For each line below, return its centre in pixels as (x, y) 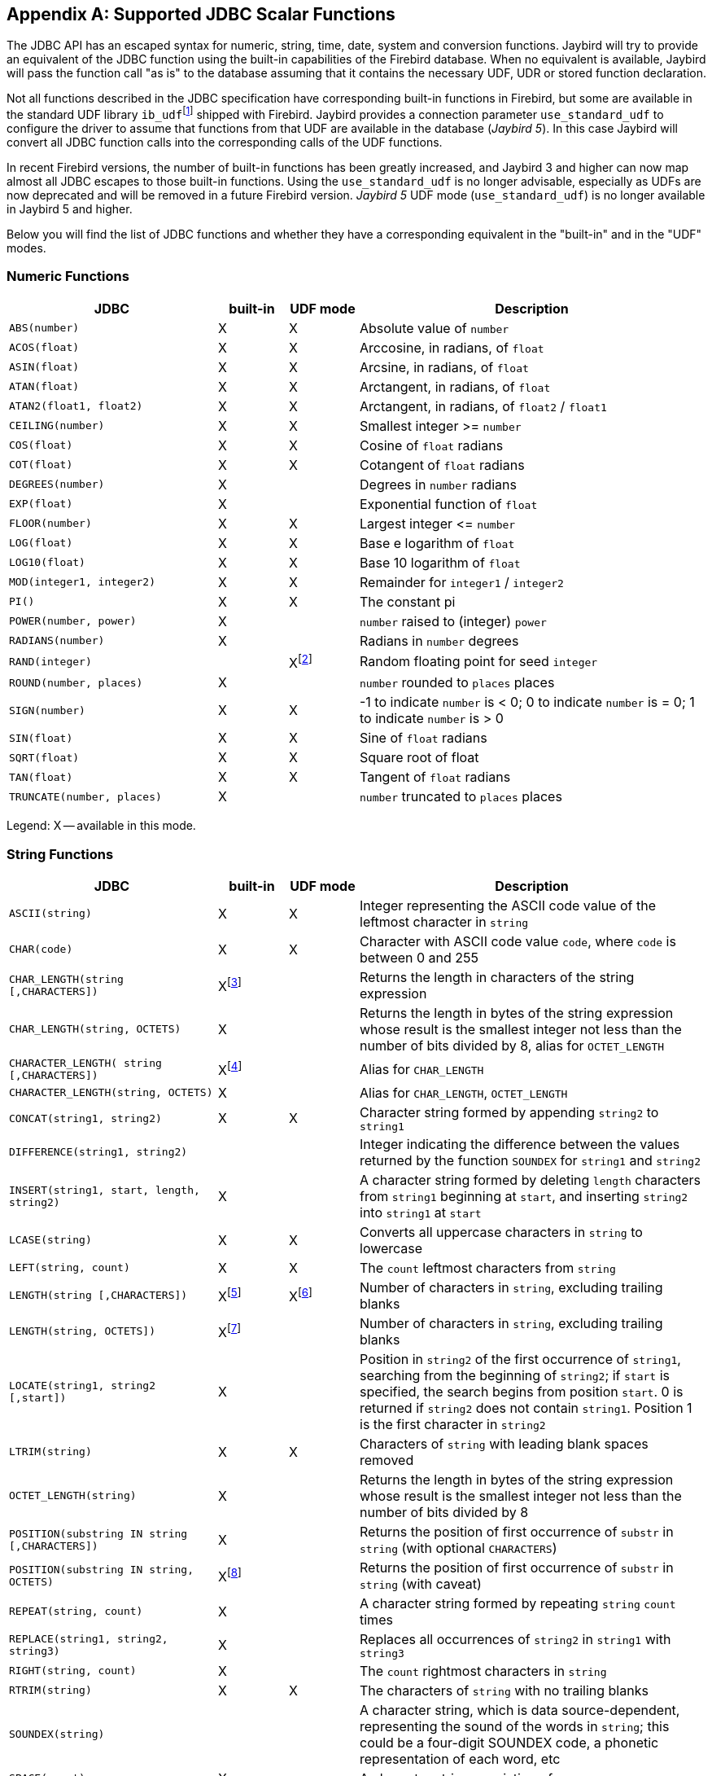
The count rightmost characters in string (483, 1671)
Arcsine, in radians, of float (444, 367)
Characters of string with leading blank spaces (504, 1443)
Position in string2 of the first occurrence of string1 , (520, 1359)
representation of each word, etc (460, 1758)
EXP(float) (41, 504)
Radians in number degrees (439, 640)
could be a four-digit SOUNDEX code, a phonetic (509, 1742)
